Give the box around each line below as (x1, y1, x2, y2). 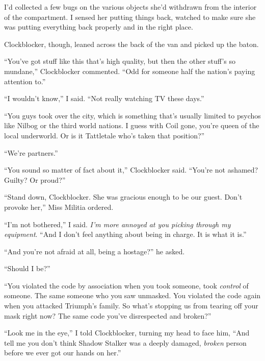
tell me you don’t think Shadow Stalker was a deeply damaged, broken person (4, 337, 247, 348)
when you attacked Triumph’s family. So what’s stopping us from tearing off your (4, 300, 258, 311)
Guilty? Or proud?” (4, 174, 66, 185)
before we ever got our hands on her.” (4, 347, 121, 358)
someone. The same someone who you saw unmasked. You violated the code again (4, 290, 261, 301)
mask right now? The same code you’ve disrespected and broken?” (4, 310, 211, 321)
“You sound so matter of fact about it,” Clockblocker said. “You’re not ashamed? (4, 164, 258, 175)
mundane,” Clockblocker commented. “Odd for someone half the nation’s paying (4, 65, 255, 76)
